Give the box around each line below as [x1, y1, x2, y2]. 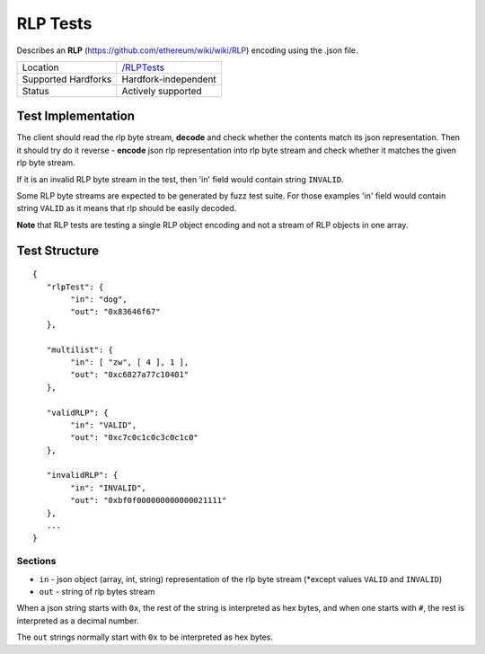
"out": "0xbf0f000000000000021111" [70, 495, 227, 506]
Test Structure [16, 243, 100, 258]
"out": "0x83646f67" [70, 306, 161, 317]
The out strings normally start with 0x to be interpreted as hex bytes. [16, 632, 274, 642]
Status [22, 84, 49, 97]
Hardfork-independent [121, 73, 217, 85]
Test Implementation [16, 109, 135, 124]
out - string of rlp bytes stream [39, 586, 155, 597]
